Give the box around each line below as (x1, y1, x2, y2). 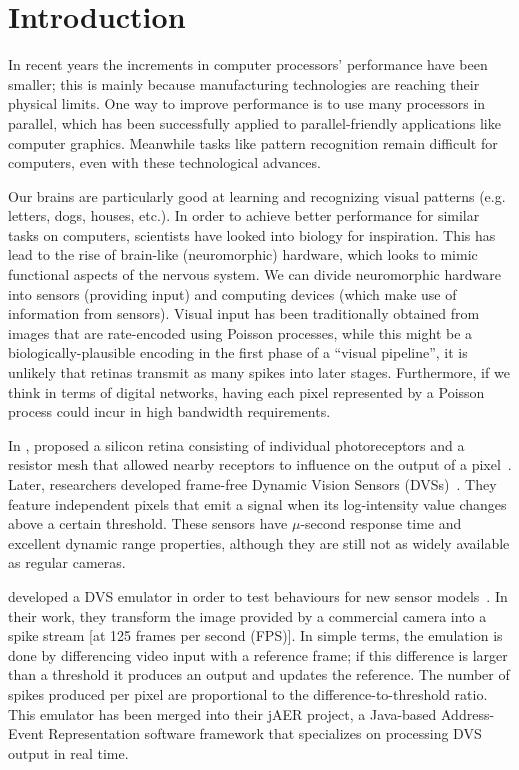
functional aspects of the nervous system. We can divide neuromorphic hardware (8, 264, 501, 285)
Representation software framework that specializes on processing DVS (48, 723, 482, 744)
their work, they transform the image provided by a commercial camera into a (8, 605, 487, 626)
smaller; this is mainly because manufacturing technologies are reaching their (8, 73, 480, 94)
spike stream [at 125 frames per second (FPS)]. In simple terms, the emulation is (8, 625, 503, 646)
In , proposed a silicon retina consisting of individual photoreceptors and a (8, 434, 465, 455)
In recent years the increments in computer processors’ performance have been (8, 54, 488, 75)
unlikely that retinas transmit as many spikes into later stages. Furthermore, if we (8, 362, 510, 383)
